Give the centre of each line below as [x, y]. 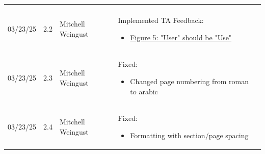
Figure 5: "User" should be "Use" [181, 37]
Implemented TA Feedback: [161, 20]
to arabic [144, 91]
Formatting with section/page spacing [189, 135]
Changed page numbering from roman [190, 81]
